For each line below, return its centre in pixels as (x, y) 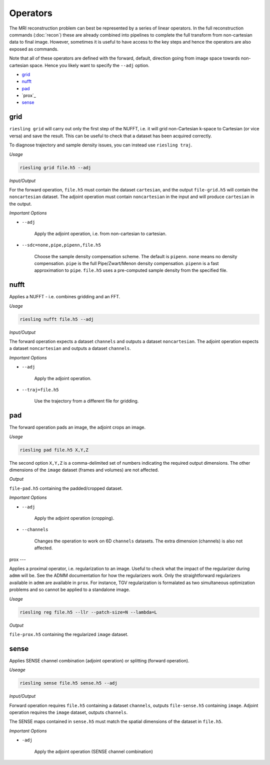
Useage (17, 670)
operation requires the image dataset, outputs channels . (68, 712)
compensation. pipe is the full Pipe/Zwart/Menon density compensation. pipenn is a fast (126, 264)
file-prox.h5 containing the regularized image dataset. (69, 634)
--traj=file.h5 (40, 390)
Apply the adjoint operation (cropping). (74, 518)
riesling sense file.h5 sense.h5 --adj (68, 683)
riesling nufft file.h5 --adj (57, 319)
